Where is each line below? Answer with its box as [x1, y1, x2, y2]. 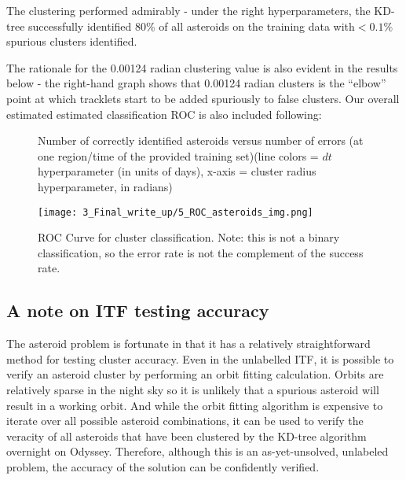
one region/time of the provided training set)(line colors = [38, 147, 319, 164]
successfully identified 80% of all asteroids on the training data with [28, 17, 355, 34]
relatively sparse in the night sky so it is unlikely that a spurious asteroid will [6, 381, 379, 397]
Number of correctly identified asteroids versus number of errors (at [38, 132, 364, 149]
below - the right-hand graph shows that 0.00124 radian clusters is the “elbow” [6, 75, 386, 91]
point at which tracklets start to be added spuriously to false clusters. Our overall [6, 90, 400, 106]
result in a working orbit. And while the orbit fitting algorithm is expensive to [6, 397, 383, 413]
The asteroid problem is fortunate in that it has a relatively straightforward [6, 335, 371, 352]
